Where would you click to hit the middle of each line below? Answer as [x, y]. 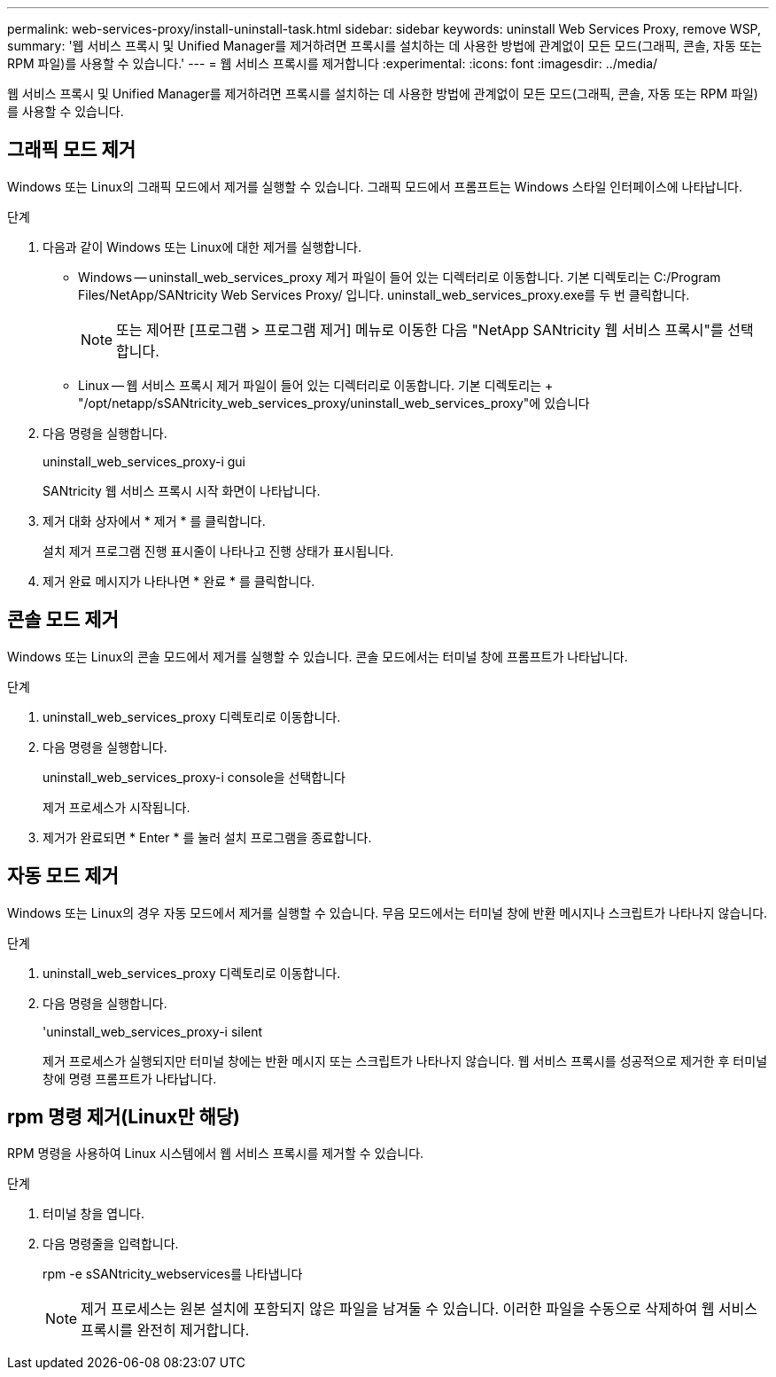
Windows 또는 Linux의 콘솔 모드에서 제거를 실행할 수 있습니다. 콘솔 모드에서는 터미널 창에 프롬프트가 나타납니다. [318, 656]
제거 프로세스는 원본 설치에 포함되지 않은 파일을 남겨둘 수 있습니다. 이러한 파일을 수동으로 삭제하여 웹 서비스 [419, 1309]
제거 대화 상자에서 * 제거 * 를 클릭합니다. [154, 520]
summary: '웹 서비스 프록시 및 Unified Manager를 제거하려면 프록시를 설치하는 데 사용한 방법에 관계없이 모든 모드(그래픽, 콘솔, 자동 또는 [385, 46]
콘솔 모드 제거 [63, 620]
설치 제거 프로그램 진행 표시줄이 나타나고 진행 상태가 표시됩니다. [218, 551]
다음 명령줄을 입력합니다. [111, 1244]
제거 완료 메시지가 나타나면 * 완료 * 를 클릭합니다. [179, 581]
